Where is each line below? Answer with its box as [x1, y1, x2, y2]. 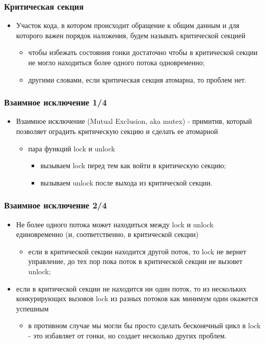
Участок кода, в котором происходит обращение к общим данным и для [16, 20, 240, 31]
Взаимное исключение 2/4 [4, 199, 107, 211]
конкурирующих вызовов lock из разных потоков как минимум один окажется [16, 293, 258, 304]
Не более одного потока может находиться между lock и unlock [16, 219, 214, 229]
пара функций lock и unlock [28, 143, 115, 153]
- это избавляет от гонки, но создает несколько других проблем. [28, 330, 227, 340]
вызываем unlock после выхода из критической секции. [40, 177, 213, 188]
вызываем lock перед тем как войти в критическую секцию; [40, 160, 226, 171]
